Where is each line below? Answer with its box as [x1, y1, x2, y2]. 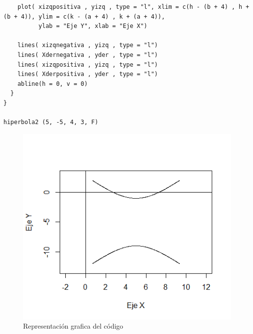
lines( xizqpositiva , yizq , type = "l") [17, 61, 158, 68]
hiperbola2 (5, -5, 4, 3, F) [3, 119, 99, 126]
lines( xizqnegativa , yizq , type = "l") [17, 42, 158, 49]
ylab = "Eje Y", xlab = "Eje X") [38, 23, 148, 30]
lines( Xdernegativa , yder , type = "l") [17, 51, 158, 58]
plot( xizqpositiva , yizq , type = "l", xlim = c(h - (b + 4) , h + [17, 3, 250, 10]
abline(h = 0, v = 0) [17, 80, 88, 87]
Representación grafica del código [23, 321, 124, 331]
